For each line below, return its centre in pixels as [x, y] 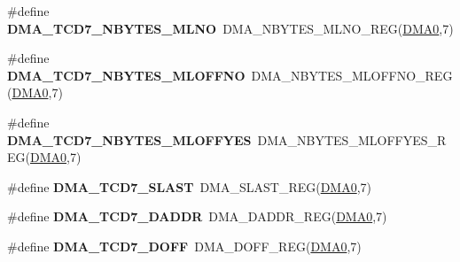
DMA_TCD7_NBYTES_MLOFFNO [126, 75]
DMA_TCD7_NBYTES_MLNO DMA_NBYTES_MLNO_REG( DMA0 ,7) [230, 28]
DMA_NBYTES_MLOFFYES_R [352, 139]
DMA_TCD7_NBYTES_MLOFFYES [129, 139]
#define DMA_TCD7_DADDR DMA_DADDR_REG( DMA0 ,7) [197, 216]
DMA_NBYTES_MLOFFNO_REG [352, 75]
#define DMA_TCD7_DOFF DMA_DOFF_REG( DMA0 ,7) [184, 246]
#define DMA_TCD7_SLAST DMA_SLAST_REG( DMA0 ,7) [190, 186]
